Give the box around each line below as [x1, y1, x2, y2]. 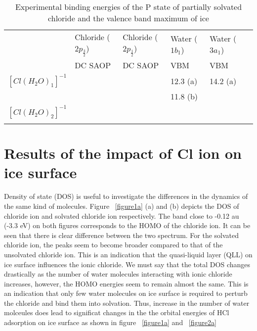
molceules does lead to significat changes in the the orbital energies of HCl [4, 307, 229, 318]
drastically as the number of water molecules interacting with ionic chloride [4, 269, 232, 279]
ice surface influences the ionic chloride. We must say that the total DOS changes [4, 259, 251, 269]
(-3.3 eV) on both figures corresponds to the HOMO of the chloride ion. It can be [4, 220, 251, 231]
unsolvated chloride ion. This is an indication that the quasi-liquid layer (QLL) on [4, 249, 253, 259]
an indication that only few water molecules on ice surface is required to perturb [4, 288, 248, 298]
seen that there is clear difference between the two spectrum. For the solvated [4, 230, 239, 240]
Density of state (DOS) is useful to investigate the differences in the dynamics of [4, 191, 248, 201]
